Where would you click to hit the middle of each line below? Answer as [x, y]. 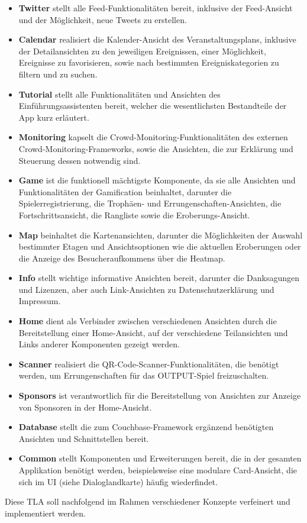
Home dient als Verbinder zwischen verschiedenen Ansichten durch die [148, 321]
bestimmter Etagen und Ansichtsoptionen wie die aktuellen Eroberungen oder [160, 246]
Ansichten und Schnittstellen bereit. [84, 438]
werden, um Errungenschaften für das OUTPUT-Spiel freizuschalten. [144, 375]
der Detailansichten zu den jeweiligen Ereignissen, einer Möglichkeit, [142, 51]
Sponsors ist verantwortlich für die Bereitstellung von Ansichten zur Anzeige [160, 396]
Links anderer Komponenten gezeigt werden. [99, 344]
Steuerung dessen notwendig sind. [80, 160]
